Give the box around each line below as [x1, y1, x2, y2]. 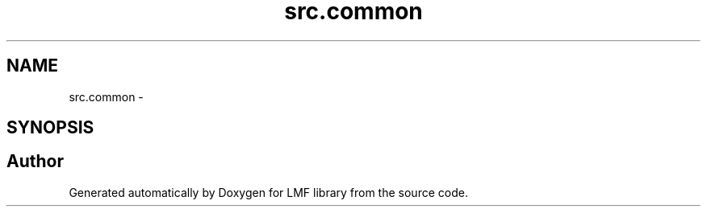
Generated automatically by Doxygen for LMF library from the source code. [69, 185, 468, 199]
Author [6, 151, 64, 172]
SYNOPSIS [6, 117, 94, 138]
